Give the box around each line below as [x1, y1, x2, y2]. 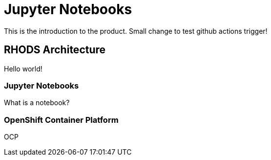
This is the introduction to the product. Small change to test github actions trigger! [4, 26, 268, 35]
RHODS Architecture [4, 44, 106, 56]
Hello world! [4, 64, 42, 73]
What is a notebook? [4, 98, 70, 107]
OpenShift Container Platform [4, 114, 119, 125]
